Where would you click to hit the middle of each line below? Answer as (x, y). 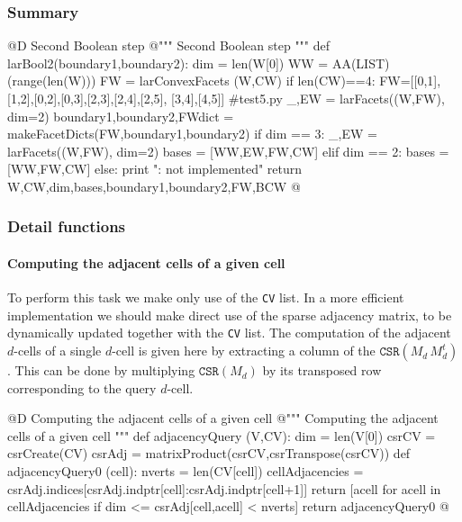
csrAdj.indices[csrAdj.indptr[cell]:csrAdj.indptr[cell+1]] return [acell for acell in (224, 488)
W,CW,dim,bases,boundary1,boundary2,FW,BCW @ (154, 186)
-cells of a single (58, 351)
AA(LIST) (361, 63)
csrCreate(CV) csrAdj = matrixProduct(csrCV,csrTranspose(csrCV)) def (209, 453)
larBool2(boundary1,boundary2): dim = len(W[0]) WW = (168, 63)
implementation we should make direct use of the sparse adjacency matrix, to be (230, 315)
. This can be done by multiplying (101, 370)
